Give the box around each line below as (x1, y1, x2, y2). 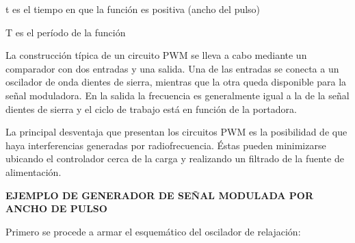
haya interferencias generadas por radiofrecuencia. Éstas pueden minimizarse (5, 138, 326, 152)
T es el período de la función (5, 25, 126, 39)
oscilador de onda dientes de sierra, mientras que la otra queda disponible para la (5, 75, 347, 89)
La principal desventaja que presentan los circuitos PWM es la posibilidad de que (5, 125, 347, 139)
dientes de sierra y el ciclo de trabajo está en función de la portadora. (5, 101, 297, 116)
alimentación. (5, 164, 62, 179)
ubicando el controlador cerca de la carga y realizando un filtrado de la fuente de (5, 151, 344, 166)
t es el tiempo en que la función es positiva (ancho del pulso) (5, 2, 261, 16)
